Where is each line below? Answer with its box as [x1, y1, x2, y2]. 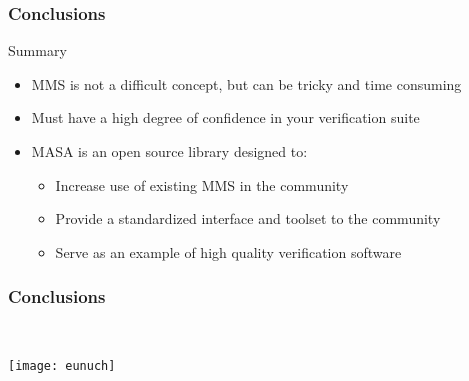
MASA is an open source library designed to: [31, 141, 308, 161]
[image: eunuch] [8, 359, 116, 374]
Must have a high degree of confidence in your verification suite [31, 107, 420, 128]
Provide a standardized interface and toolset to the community [55, 208, 441, 229]
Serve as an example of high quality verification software [55, 241, 402, 262]
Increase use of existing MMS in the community [55, 174, 349, 195]
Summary [8, 40, 67, 61]
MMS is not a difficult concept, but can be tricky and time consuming [31, 73, 462, 94]
